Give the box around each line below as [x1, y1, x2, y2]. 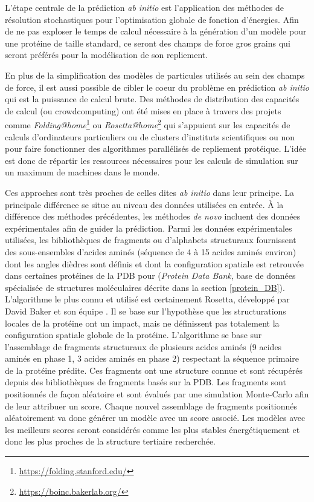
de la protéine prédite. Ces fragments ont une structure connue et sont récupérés [5, 363, 303, 376]
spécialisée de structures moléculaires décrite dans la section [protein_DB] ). [5, 281, 285, 293]
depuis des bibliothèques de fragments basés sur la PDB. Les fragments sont [5, 376, 286, 388]
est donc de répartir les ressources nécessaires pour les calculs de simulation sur [5, 154, 298, 166]
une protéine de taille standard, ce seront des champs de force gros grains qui [5, 36, 290, 49]
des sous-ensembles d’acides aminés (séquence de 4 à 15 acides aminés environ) [5, 245, 296, 258]
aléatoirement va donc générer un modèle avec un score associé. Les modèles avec [5, 411, 306, 424]
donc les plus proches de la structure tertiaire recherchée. [5, 435, 216, 448]
